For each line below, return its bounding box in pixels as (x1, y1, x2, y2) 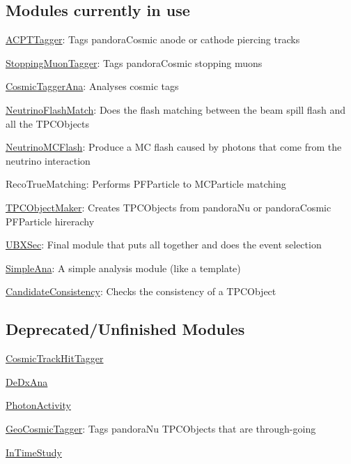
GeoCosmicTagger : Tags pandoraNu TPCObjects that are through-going (6, 421, 316, 435)
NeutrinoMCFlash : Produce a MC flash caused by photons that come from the (6, 140, 342, 154)
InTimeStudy (6, 444, 62, 459)
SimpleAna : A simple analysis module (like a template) (6, 260, 241, 275)
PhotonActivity (6, 398, 71, 412)
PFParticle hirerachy (6, 214, 95, 228)
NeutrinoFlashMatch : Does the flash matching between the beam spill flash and (6, 102, 346, 117)
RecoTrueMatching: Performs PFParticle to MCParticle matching (6, 177, 286, 191)
